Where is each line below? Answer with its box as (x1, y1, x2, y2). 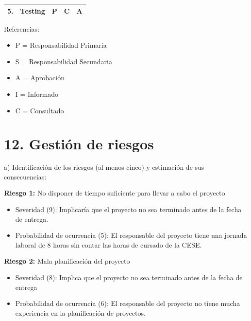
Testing (20, 5, 45, 16)
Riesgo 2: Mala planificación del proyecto (4, 256, 130, 266)
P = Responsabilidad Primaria (15, 40, 107, 50)
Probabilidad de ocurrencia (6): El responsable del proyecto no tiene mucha (15, 298, 240, 308)
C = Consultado (15, 105, 64, 115)
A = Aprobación (15, 72, 65, 83)
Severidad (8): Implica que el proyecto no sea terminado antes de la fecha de (15, 272, 243, 283)
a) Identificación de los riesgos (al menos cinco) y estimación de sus (4, 162, 204, 172)
